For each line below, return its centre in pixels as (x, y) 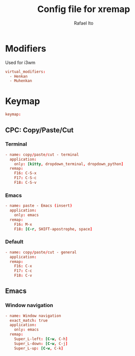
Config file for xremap (84, 9)
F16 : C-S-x (25, 173)
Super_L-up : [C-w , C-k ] (39, 348)
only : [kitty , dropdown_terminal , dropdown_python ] (69, 164)
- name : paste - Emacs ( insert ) (39, 206)
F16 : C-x (23, 266)
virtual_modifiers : (25, 72)
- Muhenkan (21, 81)
